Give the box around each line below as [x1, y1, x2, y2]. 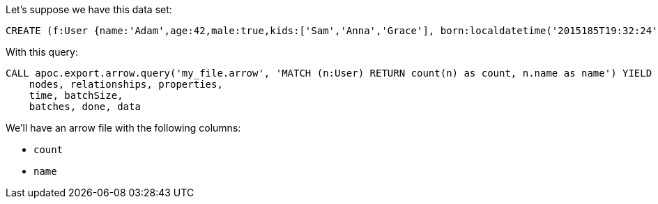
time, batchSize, [29, 90, 123, 101]
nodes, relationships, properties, [29, 79, 223, 90]
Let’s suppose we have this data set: [6, 3, 172, 15]
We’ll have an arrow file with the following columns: [6, 122, 241, 134]
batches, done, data [29, 101, 141, 112]
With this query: [6, 46, 78, 58]
